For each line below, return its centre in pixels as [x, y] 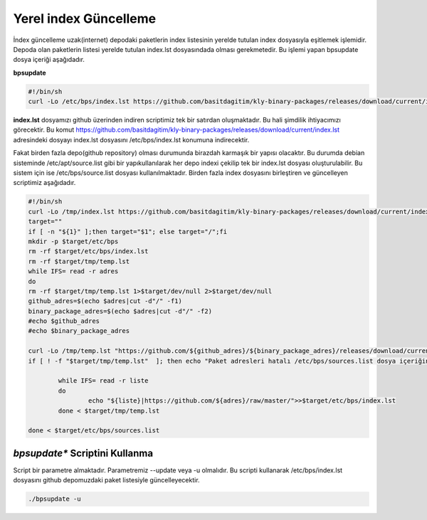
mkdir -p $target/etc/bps [73, 241]
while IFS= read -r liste [103, 381]
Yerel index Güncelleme [85, 18]
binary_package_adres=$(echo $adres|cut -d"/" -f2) [120, 311]
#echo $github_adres [64, 321]
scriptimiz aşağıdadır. [44, 183]
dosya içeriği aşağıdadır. [49, 60]
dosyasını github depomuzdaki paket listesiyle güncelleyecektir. [106, 480]
